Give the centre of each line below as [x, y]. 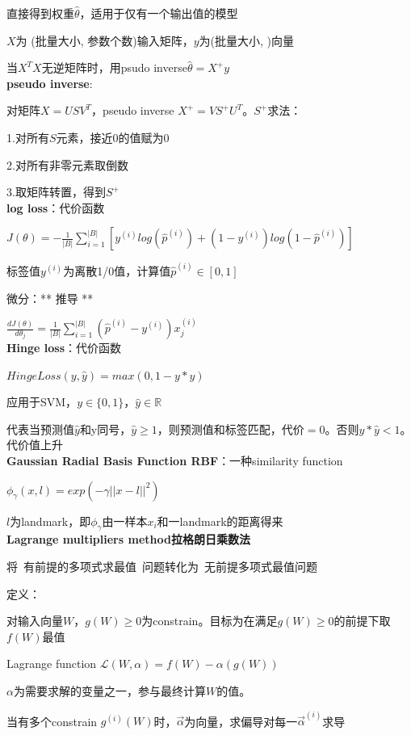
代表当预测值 [40, 428]
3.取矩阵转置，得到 [56, 192]
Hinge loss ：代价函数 [64, 347]
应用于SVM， [42, 402]
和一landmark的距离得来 [220, 521]
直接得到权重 [40, 13]
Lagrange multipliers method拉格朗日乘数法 [128, 539]
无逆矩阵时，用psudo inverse [114, 67]
